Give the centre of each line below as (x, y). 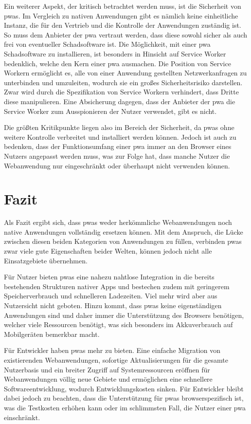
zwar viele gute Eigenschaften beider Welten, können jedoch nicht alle (108, 251)
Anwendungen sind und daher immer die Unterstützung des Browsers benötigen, (124, 315)
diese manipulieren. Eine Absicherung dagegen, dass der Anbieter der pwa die (120, 101)
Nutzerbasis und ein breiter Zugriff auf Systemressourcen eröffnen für (107, 369)
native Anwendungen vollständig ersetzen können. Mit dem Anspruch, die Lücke (124, 231)
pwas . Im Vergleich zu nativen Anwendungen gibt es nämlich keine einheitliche (121, 15)
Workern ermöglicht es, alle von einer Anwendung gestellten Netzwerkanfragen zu (125, 73)
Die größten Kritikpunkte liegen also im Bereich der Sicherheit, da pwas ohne (119, 127)
